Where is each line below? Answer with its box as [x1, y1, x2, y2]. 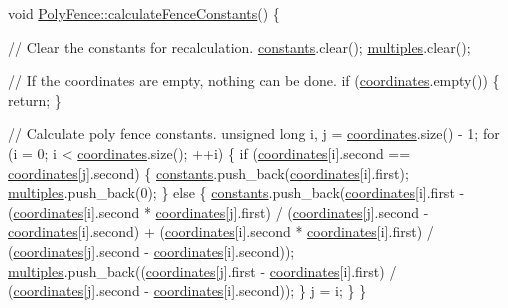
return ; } [8, 89, 62, 110]
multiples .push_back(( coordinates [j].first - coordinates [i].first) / [8, 260, 397, 281]
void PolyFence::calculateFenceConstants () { [8, 3, 280, 23]
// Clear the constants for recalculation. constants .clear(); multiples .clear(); [8, 36, 471, 57]
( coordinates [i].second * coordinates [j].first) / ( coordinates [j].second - [8, 201, 429, 222]
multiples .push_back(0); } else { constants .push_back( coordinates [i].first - [8, 182, 465, 203]
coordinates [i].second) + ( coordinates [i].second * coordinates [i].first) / [8, 221, 434, 242]
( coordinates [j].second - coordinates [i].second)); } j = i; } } [8, 280, 367, 301]
